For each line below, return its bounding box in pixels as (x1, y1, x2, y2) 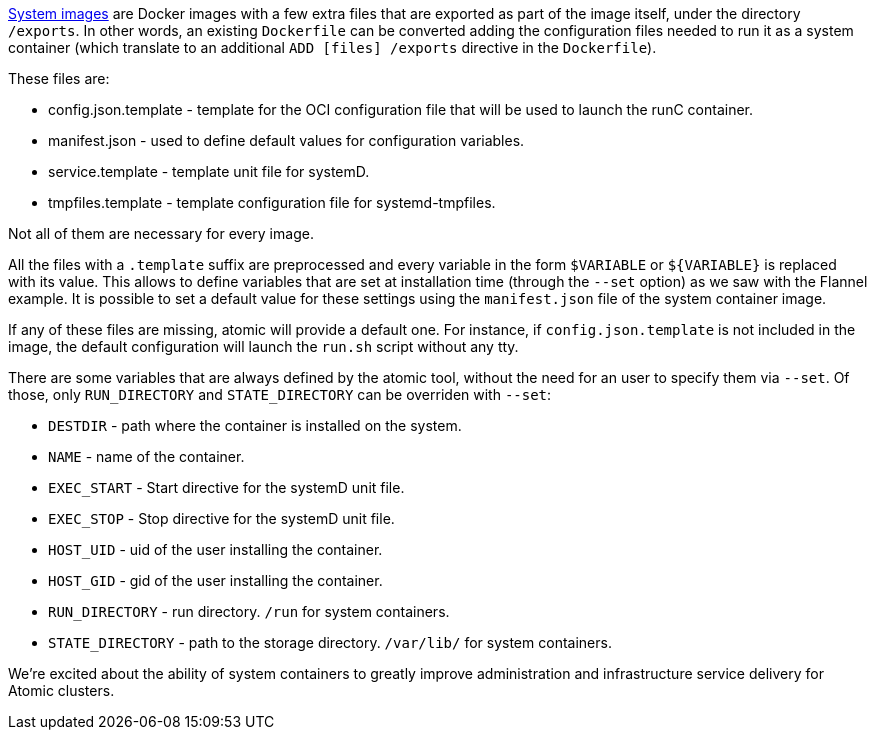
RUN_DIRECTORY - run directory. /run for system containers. (48, 603, 450, 620)
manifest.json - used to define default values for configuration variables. (48, 132, 525, 149)
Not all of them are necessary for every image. (8, 225, 314, 242)
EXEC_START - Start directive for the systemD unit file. (48, 479, 405, 496)
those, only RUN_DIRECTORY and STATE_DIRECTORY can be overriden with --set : (8, 386, 552, 403)
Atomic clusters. (8, 682, 115, 699)
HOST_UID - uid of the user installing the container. (48, 541, 383, 558)
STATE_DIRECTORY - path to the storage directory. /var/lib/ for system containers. (48, 634, 612, 651)
